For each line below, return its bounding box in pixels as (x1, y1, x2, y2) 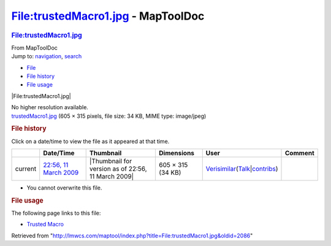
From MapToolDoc (11, 44, 58, 52)
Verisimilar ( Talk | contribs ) (205, 164, 278, 173)
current (15, 164, 37, 173)
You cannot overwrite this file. (26, 184, 102, 191)
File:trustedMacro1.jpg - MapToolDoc (11, 9, 205, 23)
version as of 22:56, (89, 164, 147, 173)
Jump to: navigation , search (11, 53, 82, 60)
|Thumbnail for (89, 156, 132, 165)
